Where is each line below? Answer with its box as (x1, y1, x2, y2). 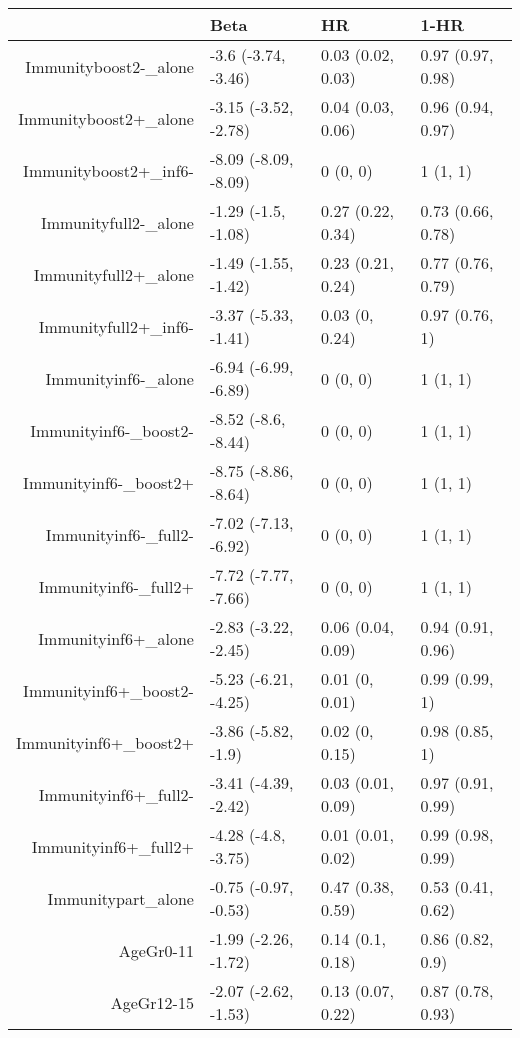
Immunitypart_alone (47, 886, 194, 910)
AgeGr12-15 (110, 990, 194, 1014)
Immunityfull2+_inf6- (38, 314, 194, 338)
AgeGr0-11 (118, 938, 194, 962)
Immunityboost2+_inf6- (23, 158, 194, 182)
